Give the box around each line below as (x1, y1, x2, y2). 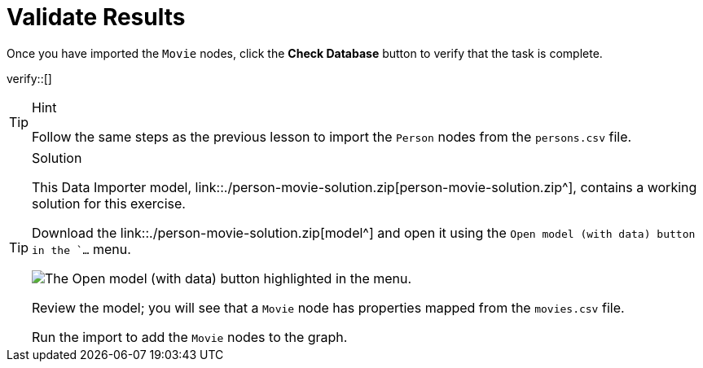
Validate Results (7, 3, 186, 31)
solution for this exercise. (32, 195, 186, 212)
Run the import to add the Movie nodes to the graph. (32, 328, 348, 345)
